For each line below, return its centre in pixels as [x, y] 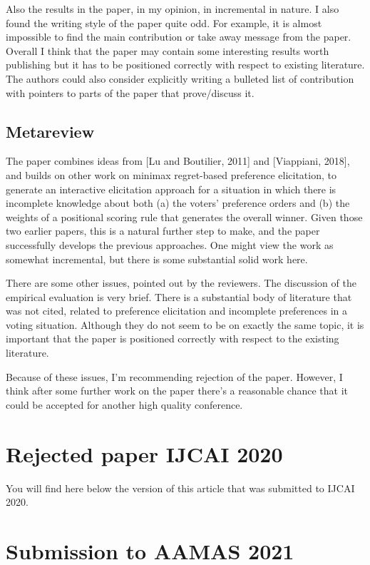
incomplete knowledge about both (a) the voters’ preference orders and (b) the [178, 203]
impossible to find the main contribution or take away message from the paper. [179, 37]
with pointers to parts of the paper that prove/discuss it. [130, 92]
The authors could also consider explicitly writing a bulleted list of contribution [180, 78]
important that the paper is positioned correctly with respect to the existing [173, 339]
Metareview [50, 131]
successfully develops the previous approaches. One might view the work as [170, 244]
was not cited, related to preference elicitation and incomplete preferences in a [177, 311]
